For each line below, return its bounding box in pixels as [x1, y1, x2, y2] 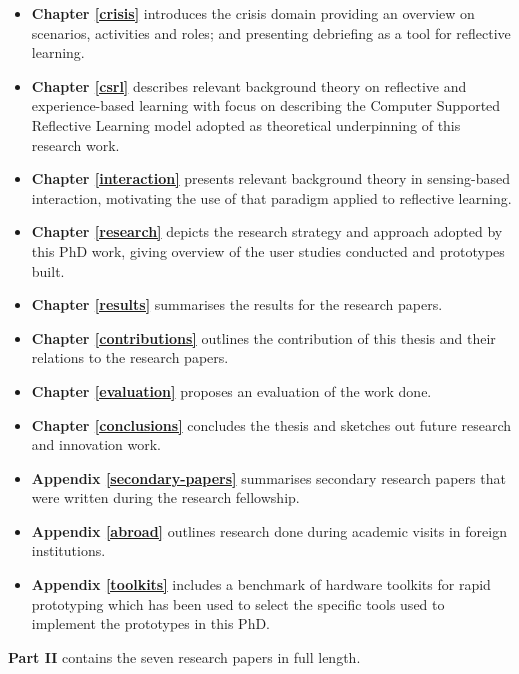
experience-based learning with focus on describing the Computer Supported [31, 95, 501, 116]
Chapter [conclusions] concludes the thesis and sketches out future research [31, 414, 511, 435]
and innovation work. [31, 434, 161, 455]
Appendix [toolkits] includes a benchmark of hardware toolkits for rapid [31, 574, 491, 595]
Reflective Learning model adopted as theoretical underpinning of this [31, 114, 461, 135]
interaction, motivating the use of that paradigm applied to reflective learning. [31, 187, 512, 208]
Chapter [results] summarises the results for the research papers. [31, 294, 443, 315]
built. [31, 260, 65, 281]
